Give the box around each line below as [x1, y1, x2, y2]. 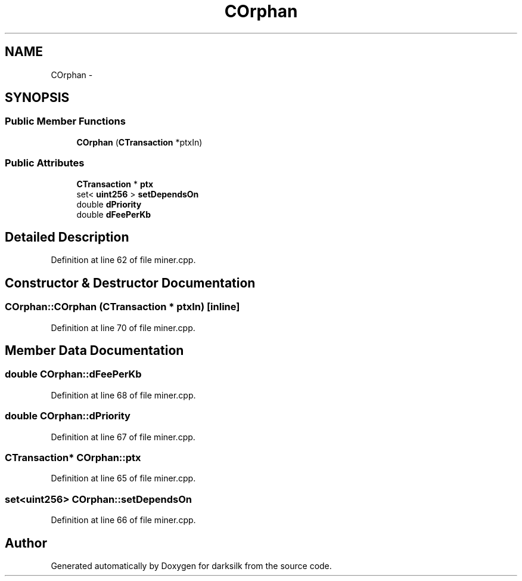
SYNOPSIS [5, 90, 70, 106]
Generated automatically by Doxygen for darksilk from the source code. [51, 560, 332, 571]
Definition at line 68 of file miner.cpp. [51, 390, 196, 400]
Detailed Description [5, 229, 129, 245]
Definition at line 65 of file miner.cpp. [51, 473, 196, 484]
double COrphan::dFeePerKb [5, 368, 142, 381]
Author [5, 535, 47, 551]
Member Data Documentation [5, 343, 184, 359]
